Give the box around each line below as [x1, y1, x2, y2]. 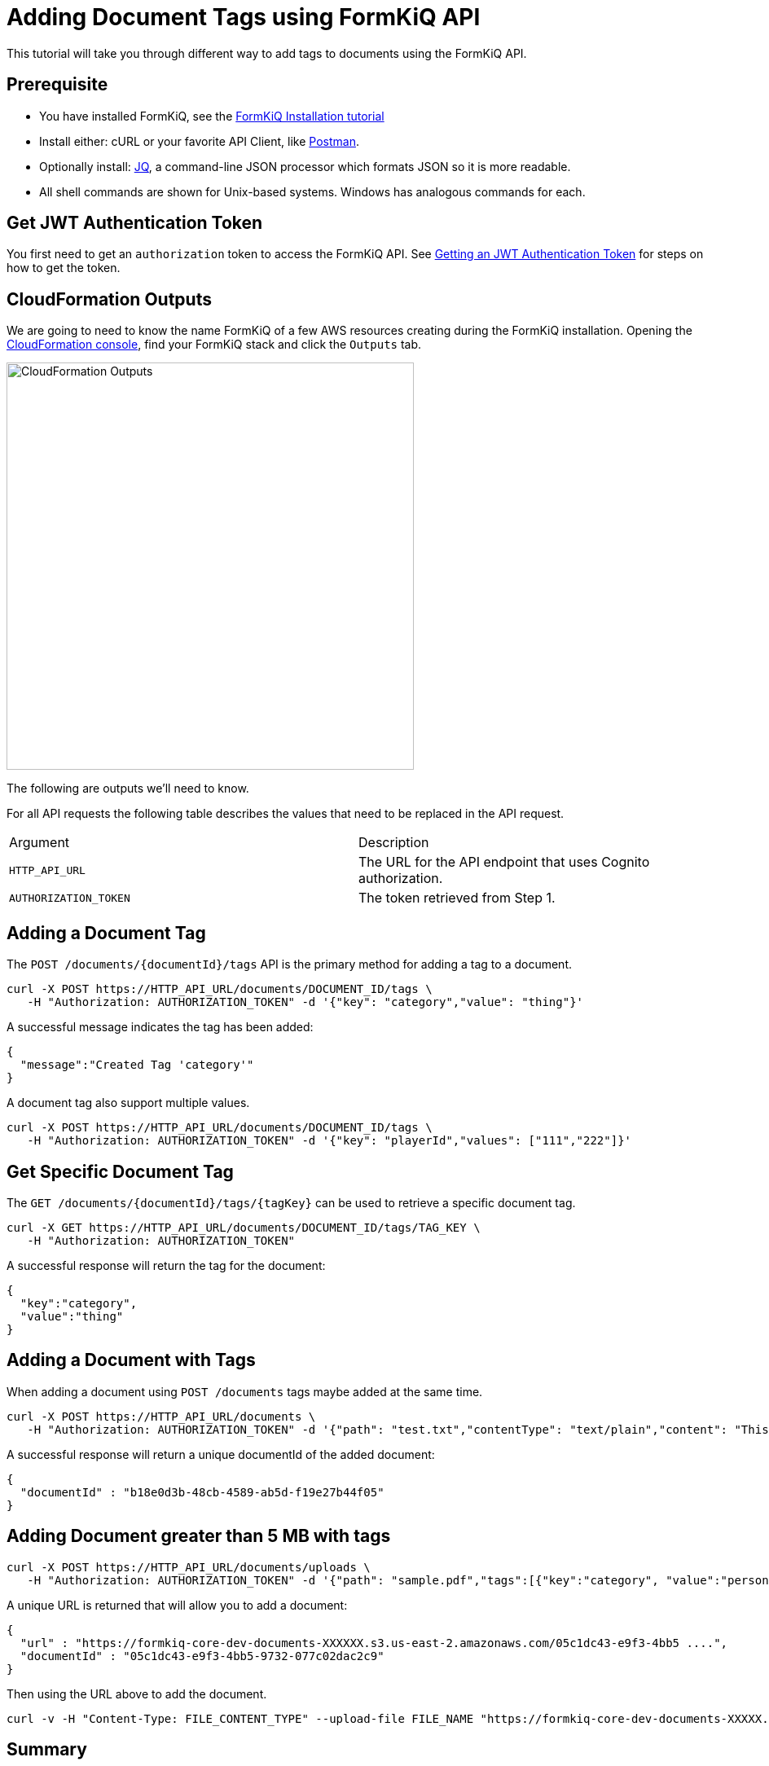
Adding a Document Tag [7, 922, 206, 943]
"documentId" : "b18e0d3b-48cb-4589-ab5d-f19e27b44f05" [20, 1485, 384, 1499]
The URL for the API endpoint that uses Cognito [358, 854, 650, 871]
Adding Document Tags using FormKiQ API [7, 3, 481, 31]
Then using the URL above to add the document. [7, 1686, 267, 1701]
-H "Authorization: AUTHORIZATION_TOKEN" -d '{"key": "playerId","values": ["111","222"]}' [27, 1134, 632, 1148]
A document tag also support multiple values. [7, 1096, 250, 1110]
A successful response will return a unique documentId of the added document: [7, 1447, 435, 1461]
